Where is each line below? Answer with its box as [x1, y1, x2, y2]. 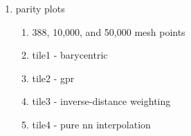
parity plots [15, 1, 65, 15]
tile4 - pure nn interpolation [32, 117, 151, 131]
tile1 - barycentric [32, 48, 108, 62]
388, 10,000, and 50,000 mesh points [32, 24, 185, 39]
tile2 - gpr [32, 70, 75, 85]
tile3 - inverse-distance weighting [32, 94, 171, 108]
